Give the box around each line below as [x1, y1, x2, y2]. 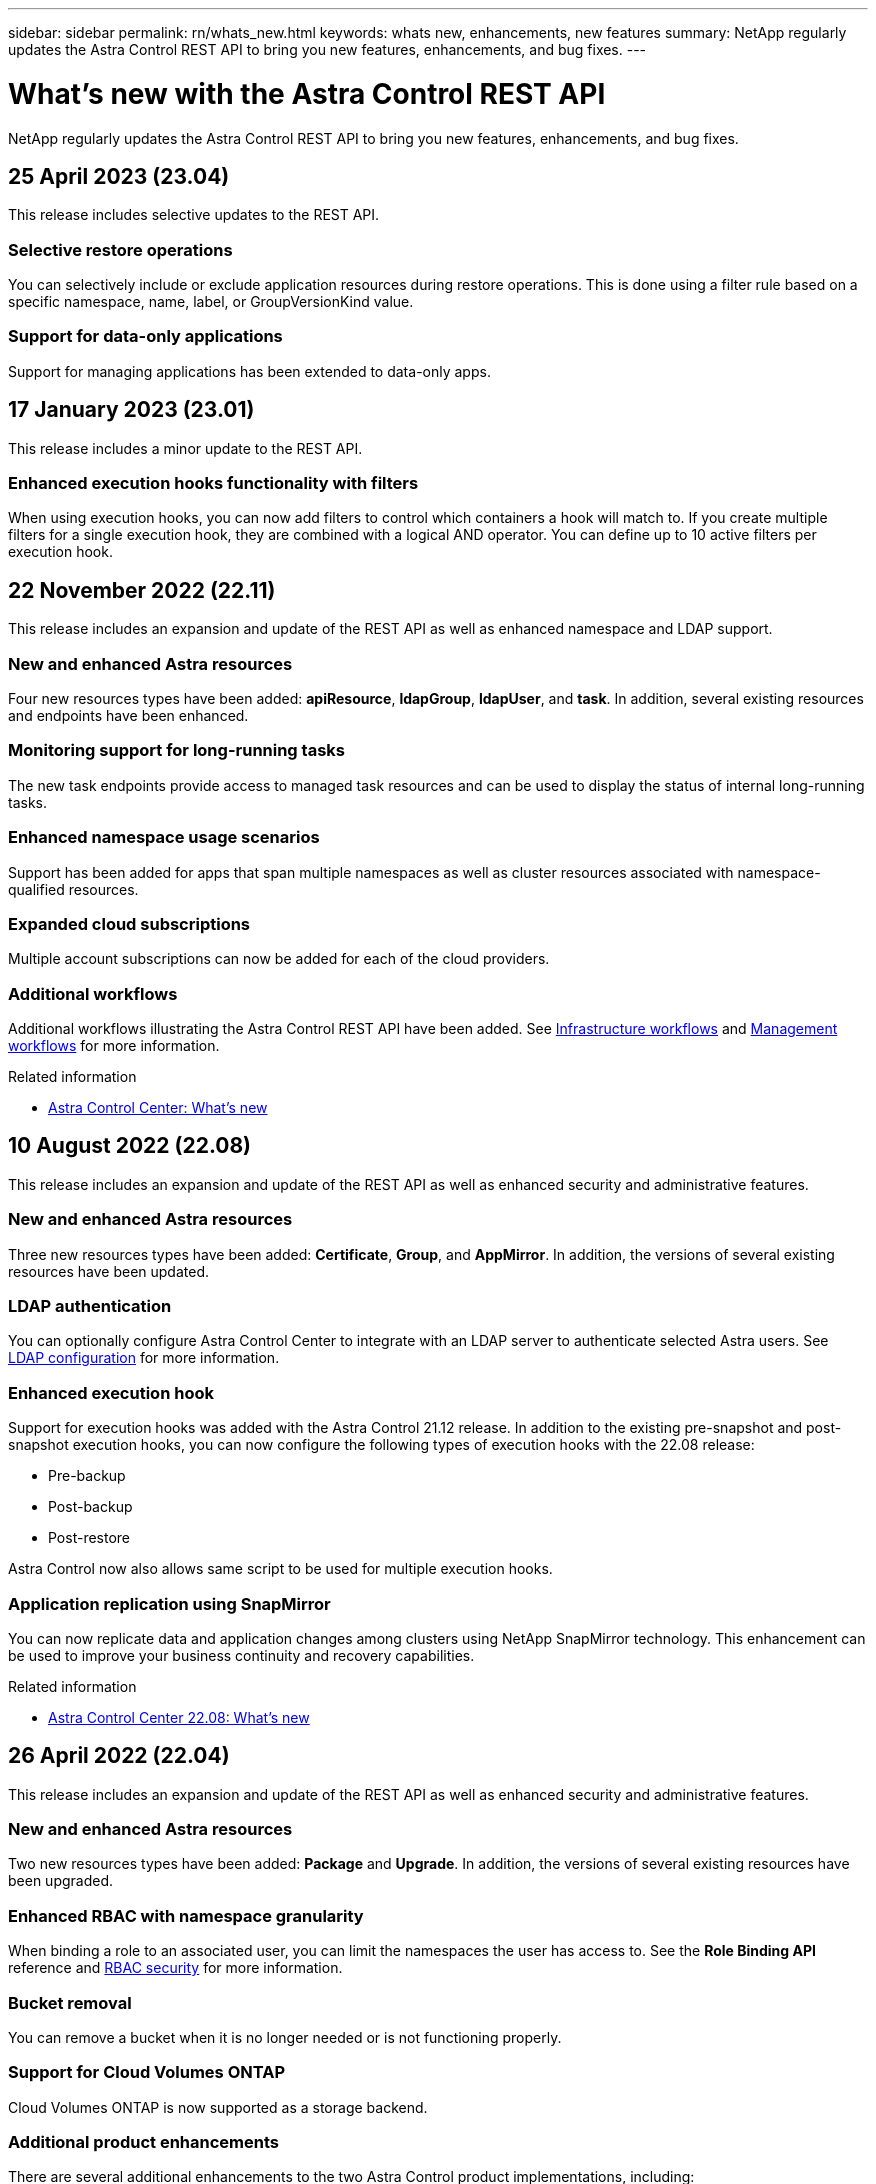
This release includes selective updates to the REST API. [8, 206, 380, 224]
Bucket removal [8, 1992, 132, 2013]
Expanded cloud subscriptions [8, 913, 251, 934]
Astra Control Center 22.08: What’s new [48, 1708, 310, 1726]
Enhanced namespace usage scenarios [8, 827, 320, 848]
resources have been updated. [8, 1262, 210, 1280]
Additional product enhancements [8, 2132, 279, 2153]
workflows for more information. [8, 1037, 220, 1055]
